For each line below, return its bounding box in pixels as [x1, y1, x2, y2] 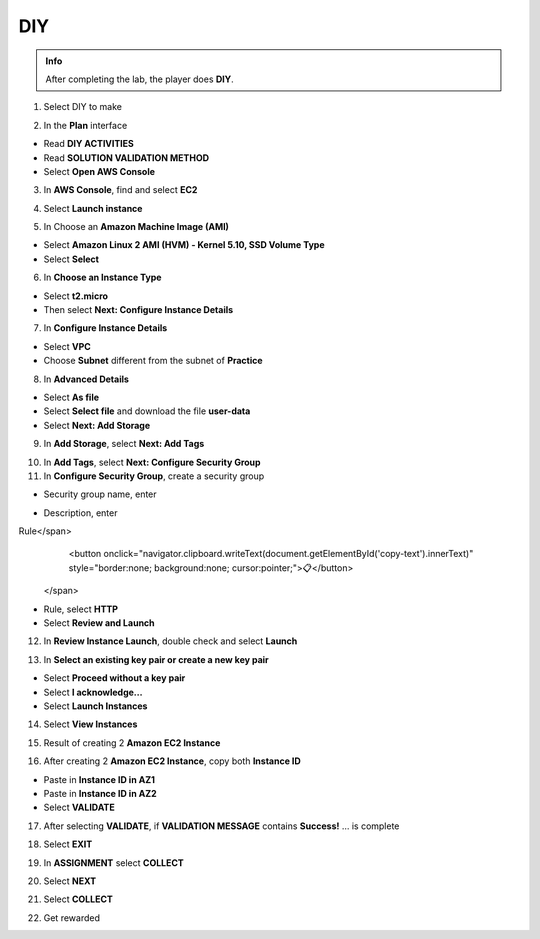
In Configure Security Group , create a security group [43, 470, 265, 482]
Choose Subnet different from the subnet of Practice [43, 355, 264, 367]
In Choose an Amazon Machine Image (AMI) [43, 221, 230, 233]
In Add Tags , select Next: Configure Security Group [43, 456, 261, 468]
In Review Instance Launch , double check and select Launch [43, 635, 298, 647]
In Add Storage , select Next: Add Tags [43, 438, 205, 450]
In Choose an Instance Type [43, 271, 162, 284]
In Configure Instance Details [43, 322, 168, 334]
